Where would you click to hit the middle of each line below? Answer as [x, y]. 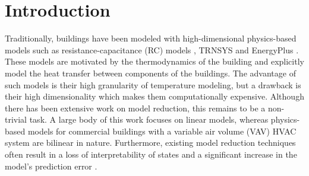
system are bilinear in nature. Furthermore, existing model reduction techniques [150, 143]
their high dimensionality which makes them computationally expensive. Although [154, 96]
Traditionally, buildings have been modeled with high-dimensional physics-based [151, 38]
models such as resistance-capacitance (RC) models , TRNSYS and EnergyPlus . [152, 49]
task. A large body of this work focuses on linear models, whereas [149, 119]
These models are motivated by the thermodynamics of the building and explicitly [154, 61]
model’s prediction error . [51, 166]
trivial [16, 119]
